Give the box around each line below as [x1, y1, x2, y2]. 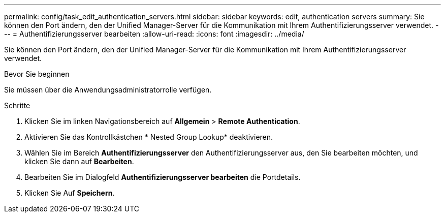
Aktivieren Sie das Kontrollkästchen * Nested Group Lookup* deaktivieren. [24, 133, 273, 141]
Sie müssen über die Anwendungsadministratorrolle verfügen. [4, 85, 212, 94]
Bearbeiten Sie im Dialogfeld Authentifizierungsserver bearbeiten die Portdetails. [24, 173, 301, 181]
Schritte [4, 101, 30, 110]
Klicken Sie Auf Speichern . [24, 189, 115, 197]
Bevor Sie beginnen [4, 70, 70, 78]
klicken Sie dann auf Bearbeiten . [24, 157, 134, 166]
